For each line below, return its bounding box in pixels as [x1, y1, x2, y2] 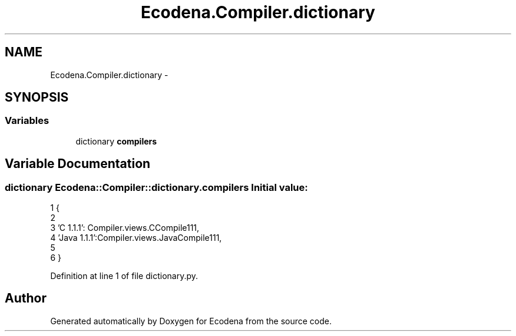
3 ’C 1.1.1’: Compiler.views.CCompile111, [50, 223, 200, 233]
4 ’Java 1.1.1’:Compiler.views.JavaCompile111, [50, 233, 222, 243]
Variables [5, 115, 49, 127]
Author [5, 291, 47, 306]
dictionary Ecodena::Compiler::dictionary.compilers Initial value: [5, 181, 308, 193]
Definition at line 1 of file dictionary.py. [50, 271, 199, 281]
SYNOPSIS [5, 90, 69, 105]
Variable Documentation [5, 156, 151, 172]
